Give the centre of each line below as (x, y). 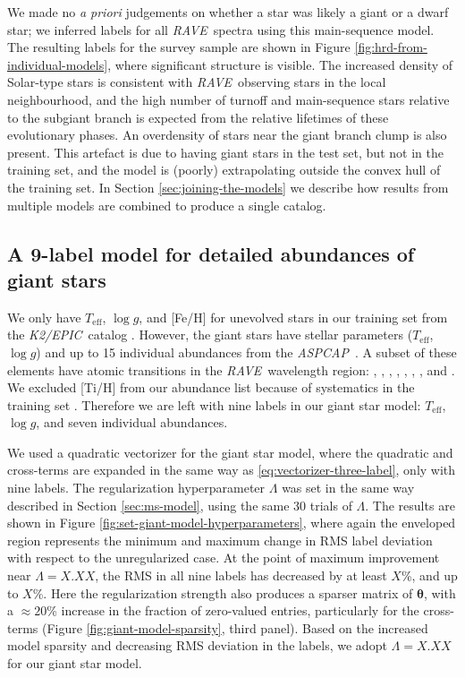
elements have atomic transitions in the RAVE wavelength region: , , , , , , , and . (231, 369)
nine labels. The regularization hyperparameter (136, 488)
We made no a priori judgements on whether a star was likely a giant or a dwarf (228, 12)
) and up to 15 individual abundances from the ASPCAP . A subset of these (246, 352)
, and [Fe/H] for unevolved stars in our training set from (293, 317)
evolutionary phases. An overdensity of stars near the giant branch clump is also (227, 135)
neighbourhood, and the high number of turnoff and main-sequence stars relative (228, 99)
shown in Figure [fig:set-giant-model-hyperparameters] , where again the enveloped (232, 523)
